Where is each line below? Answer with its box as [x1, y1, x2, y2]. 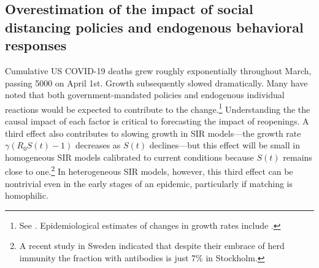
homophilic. [5, 189, 48, 202]
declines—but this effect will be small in [149, 139, 300, 151]
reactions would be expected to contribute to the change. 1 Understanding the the [5, 101, 310, 115]
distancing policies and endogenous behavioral [5, 17, 304, 36]
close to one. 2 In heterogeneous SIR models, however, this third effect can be [5, 163, 293, 178]
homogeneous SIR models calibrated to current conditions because [5, 150, 254, 163]
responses [5, 36, 67, 55]
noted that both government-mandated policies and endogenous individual [5, 88, 285, 101]
